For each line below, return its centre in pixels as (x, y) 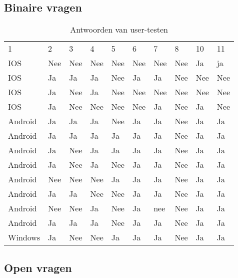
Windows (24, 237)
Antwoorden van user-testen (119, 30)
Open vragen (38, 267)
